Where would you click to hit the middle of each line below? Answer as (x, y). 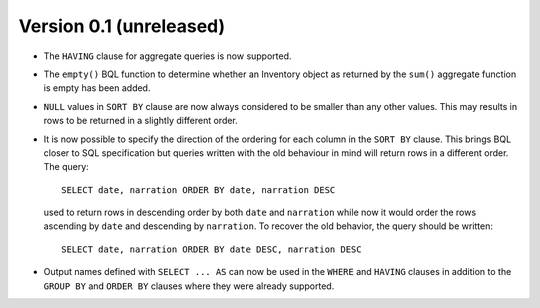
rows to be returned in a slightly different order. (141, 121)
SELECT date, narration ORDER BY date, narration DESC (198, 189)
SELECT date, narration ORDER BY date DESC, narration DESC (211, 249)
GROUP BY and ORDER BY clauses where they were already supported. (189, 286)
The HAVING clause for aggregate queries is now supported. (167, 56)
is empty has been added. (97, 88)
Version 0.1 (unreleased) (122, 26)
